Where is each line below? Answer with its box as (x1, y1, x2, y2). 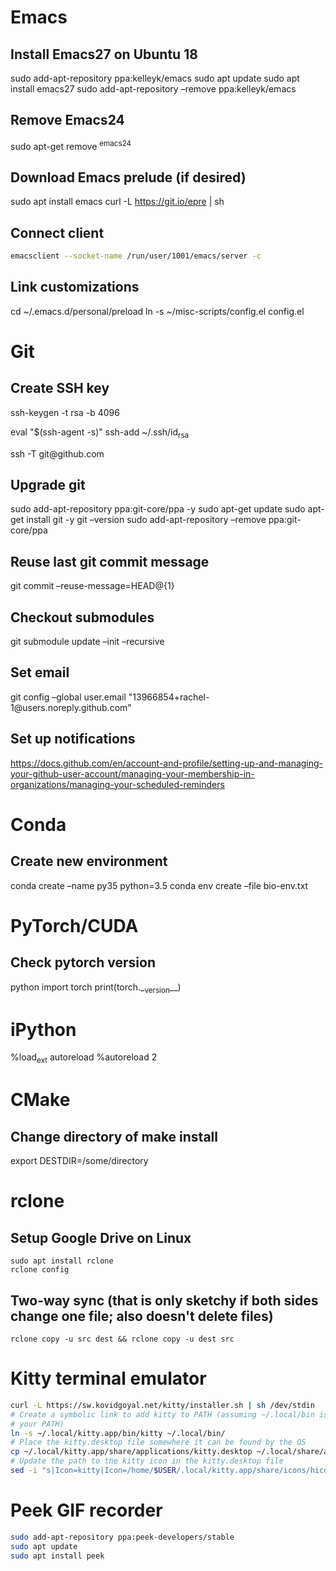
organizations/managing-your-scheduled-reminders (10, 778, 225, 790)
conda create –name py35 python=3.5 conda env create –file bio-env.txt (10, 879, 309, 891)
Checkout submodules (10, 609, 155, 626)
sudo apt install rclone (10, 1256, 114, 1266)
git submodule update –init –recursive (10, 636, 165, 648)
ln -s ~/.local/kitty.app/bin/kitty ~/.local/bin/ (10, 1428, 226, 1438)
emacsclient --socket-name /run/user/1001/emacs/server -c (10, 251, 262, 261)
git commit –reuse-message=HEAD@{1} (10, 580, 175, 592)
